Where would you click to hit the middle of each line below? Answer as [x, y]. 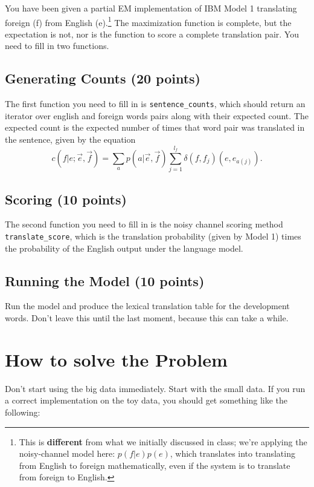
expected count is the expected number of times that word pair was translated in [155, 127]
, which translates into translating [232, 453]
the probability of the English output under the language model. [124, 248]
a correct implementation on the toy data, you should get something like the [146, 400]
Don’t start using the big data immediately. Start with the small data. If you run [155, 388]
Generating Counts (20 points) [103, 78]
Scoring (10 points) [66, 199]
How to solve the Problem [116, 359]
